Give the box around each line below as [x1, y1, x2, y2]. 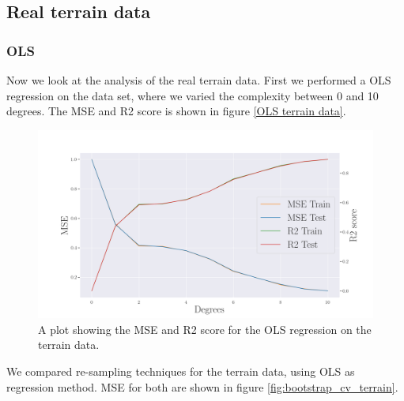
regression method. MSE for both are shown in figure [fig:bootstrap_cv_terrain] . [6, 378, 398, 395]
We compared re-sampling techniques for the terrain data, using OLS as [6, 363, 355, 380]
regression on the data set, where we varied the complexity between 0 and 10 [6, 87, 379, 103]
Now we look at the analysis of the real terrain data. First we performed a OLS [6, 72, 391, 88]
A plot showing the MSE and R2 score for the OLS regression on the [38, 320, 372, 337]
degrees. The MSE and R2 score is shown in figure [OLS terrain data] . [6, 103, 346, 119]
